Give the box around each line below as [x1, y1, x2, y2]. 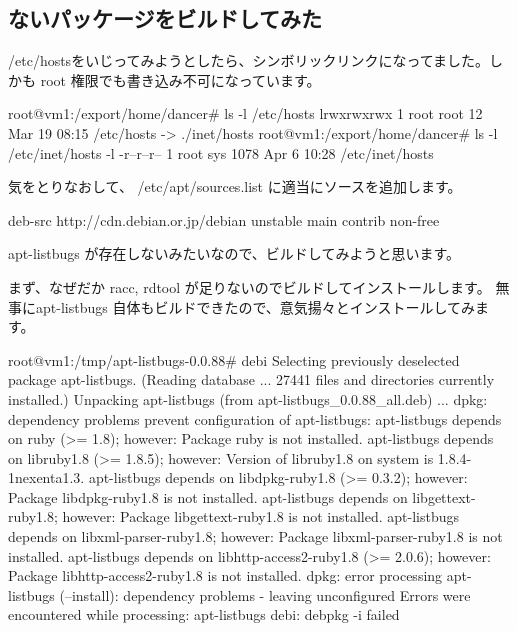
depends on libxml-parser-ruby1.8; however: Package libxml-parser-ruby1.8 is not [8, 526, 503, 547]
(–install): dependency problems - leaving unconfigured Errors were [59, 584, 471, 605]
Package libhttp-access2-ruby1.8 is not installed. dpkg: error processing [8, 565, 443, 586]
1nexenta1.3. [8, 467, 85, 488]
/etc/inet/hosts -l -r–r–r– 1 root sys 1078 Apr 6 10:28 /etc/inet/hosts [8, 142, 434, 163]
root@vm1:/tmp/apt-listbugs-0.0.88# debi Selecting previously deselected [8, 349, 460, 370]
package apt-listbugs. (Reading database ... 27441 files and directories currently [8, 369, 495, 390]
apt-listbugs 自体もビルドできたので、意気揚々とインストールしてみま [35, 296, 490, 317]
